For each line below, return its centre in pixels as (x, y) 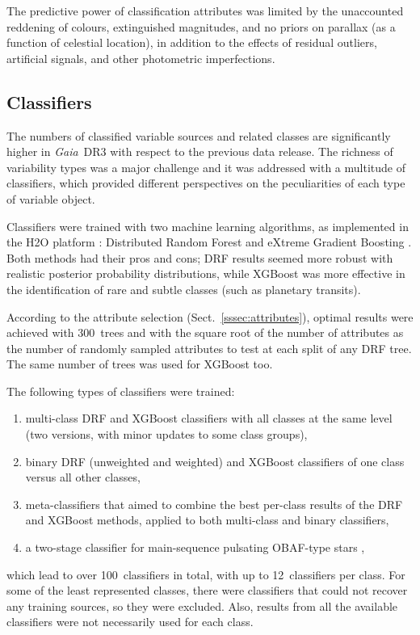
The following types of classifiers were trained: (121, 391)
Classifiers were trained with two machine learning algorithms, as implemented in (208, 226)
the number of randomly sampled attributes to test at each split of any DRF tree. (209, 348)
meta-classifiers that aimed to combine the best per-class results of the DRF (214, 504)
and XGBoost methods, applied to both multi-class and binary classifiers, (207, 520)
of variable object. (51, 198)
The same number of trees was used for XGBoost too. (140, 364)
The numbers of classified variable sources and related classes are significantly (199, 135)
